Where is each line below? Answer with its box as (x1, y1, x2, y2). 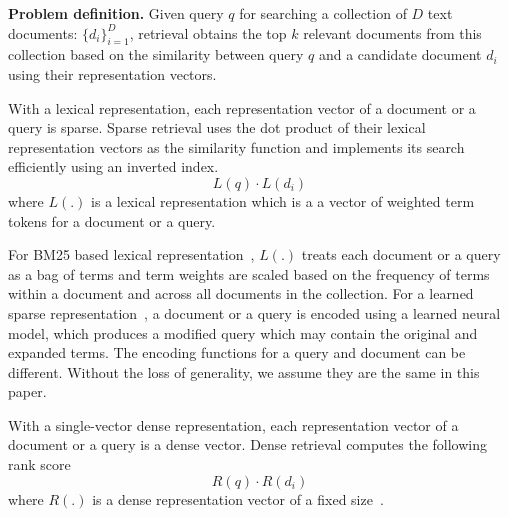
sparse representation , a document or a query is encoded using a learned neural (8, 302, 501, 323)
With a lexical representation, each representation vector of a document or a (8, 97, 476, 118)
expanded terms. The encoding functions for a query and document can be (8, 342, 466, 363)
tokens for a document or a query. (8, 210, 216, 231)
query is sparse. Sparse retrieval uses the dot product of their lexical (8, 117, 426, 138)
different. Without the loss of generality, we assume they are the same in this (8, 361, 480, 382)
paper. (8, 381, 47, 402)
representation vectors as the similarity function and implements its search (8, 136, 465, 157)
